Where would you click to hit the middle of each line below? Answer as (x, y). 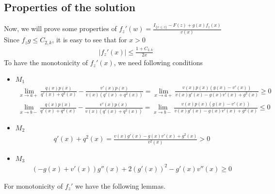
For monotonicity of (33, 185)
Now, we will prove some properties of (60, 28)
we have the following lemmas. (121, 185)
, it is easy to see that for (89, 40)
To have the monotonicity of (46, 62)
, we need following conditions (158, 62)
